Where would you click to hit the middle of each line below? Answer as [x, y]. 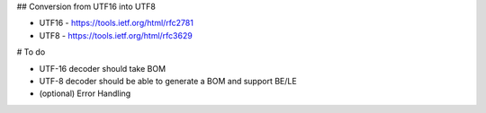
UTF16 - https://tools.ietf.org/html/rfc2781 [116, 23]
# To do [31, 52]
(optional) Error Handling [85, 93]
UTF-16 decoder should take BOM [103, 68]
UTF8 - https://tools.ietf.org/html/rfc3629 [116, 35]
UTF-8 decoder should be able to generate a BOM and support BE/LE [168, 81]
